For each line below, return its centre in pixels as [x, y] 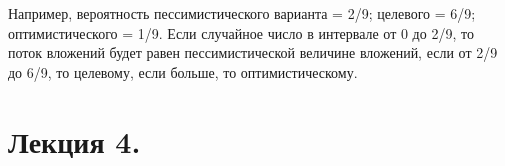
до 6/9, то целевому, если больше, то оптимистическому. [183, 71]
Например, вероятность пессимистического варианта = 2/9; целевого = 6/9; [242, 13]
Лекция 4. [74, 140]
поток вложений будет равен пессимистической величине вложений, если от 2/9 [253, 52]
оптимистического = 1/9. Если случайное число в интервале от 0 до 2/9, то [241, 32]
